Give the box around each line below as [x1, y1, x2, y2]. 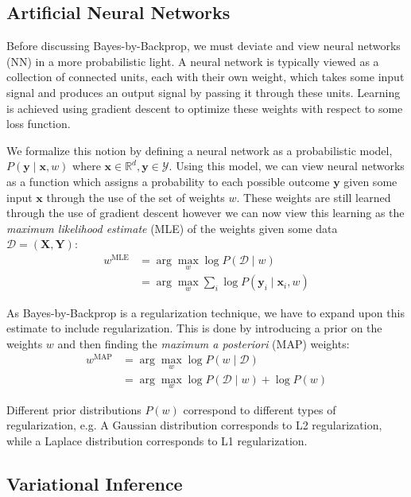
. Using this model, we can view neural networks [169, 157, 405, 174]
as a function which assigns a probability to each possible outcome [6, 173, 330, 189]
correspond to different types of [183, 401, 336, 417]
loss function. [6, 115, 71, 132]
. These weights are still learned [236, 188, 391, 205]
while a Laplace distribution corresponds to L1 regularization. [6, 433, 308, 449]
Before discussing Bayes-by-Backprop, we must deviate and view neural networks [6, 37, 401, 54]
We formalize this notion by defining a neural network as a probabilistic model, [6, 142, 393, 158]
